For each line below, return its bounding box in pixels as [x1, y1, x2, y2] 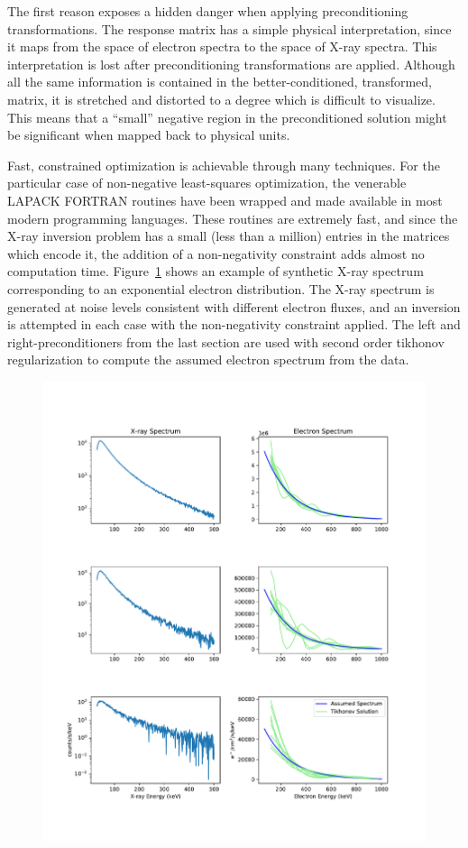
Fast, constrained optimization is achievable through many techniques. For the [7, 155, 440, 174]
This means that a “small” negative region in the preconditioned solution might [7, 107, 447, 126]
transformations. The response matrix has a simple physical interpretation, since [7, 19, 452, 38]
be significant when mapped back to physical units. [7, 125, 290, 144]
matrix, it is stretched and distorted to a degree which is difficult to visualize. [7, 89, 436, 108]
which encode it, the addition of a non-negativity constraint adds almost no [7, 244, 425, 263]
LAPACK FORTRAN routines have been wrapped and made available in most [7, 190, 443, 209]
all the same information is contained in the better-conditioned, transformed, [7, 72, 432, 91]
